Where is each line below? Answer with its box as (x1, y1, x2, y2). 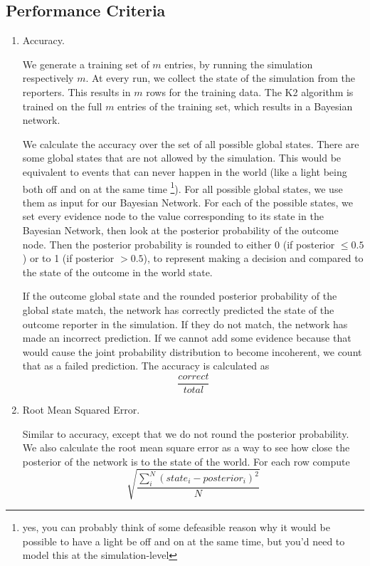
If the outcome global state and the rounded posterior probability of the (22, 288, 337, 303)
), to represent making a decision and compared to (143, 251, 364, 266)
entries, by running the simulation (164, 56, 313, 71)
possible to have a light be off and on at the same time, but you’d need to (22, 533, 345, 548)
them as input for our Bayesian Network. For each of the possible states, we (22, 194, 353, 209)
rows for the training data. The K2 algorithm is (146, 84, 354, 99)
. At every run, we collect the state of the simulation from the (85, 70, 356, 85)
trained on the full (22, 98, 102, 113)
